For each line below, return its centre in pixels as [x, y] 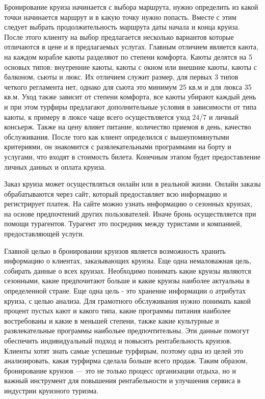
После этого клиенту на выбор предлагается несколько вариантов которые [119, 36]
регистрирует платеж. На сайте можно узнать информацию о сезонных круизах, [128, 204]
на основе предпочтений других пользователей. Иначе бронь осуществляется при [130, 213]
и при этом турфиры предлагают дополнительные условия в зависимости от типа [130, 106]
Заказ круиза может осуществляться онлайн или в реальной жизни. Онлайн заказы [132, 184]
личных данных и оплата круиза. [55, 166]
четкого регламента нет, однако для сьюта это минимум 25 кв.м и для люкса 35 [128, 86]
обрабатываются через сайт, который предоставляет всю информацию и [116, 193]
